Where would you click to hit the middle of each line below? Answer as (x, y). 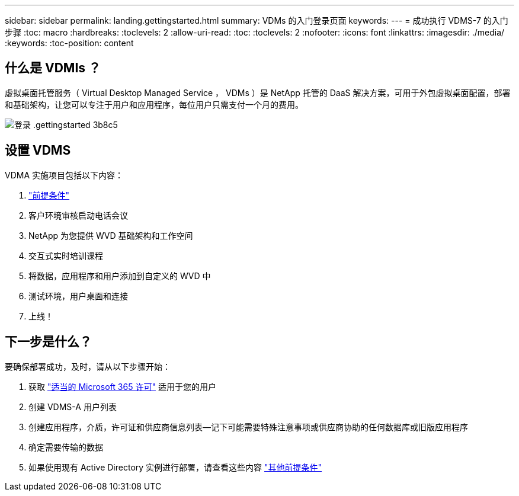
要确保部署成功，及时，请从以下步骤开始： (88, 366)
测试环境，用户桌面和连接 (78, 296)
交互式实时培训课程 (66, 255)
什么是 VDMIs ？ (53, 68)
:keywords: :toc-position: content (69, 43)
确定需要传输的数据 (66, 447)
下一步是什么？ (48, 342)
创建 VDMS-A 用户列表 (73, 407)
